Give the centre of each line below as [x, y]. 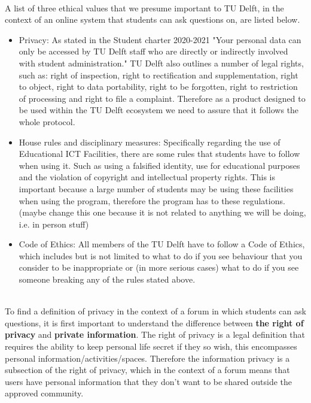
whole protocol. [47, 121]
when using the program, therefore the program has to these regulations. [152, 200]
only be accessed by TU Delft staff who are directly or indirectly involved [153, 51]
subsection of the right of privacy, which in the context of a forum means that [147, 370]
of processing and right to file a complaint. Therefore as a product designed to [162, 98]
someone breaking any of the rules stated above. [107, 279]
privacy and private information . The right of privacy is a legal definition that [155, 334]
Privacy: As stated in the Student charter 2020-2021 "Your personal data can [160, 39]
